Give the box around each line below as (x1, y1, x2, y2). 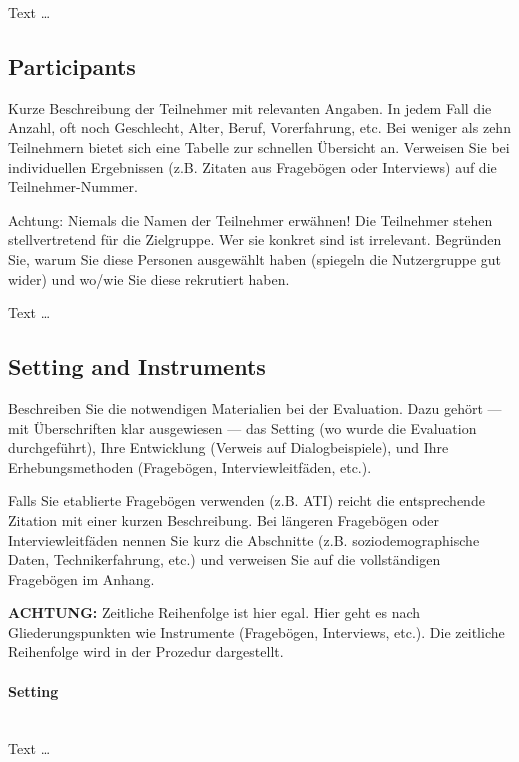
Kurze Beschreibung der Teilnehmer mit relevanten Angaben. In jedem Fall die (8, 97, 492, 118)
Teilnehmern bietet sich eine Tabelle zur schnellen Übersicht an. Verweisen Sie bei (8, 136, 510, 157)
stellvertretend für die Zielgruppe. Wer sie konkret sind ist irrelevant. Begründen (8, 229, 502, 250)
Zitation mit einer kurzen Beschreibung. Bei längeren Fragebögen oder (8, 509, 440, 530)
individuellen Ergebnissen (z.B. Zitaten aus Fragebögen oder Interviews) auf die (8, 156, 497, 177)
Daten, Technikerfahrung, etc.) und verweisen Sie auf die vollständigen (8, 549, 441, 570)
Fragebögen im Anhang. (8, 568, 155, 589)
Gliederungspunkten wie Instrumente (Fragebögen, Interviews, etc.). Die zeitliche (8, 621, 505, 642)
